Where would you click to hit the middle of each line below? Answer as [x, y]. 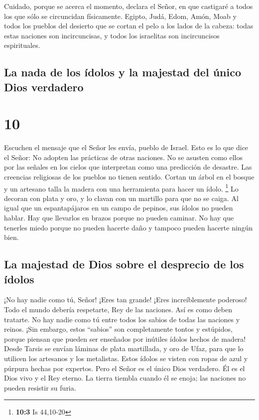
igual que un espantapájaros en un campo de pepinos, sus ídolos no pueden [119, 208]
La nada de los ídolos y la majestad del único [123, 72]
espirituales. [22, 45]
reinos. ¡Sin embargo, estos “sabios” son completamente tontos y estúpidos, [118, 329]
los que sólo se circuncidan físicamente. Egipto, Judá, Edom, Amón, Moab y [120, 16]
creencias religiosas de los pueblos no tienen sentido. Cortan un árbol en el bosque [129, 177]
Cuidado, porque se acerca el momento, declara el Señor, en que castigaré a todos [129, 6]
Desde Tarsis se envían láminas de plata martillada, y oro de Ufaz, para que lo [124, 348]
